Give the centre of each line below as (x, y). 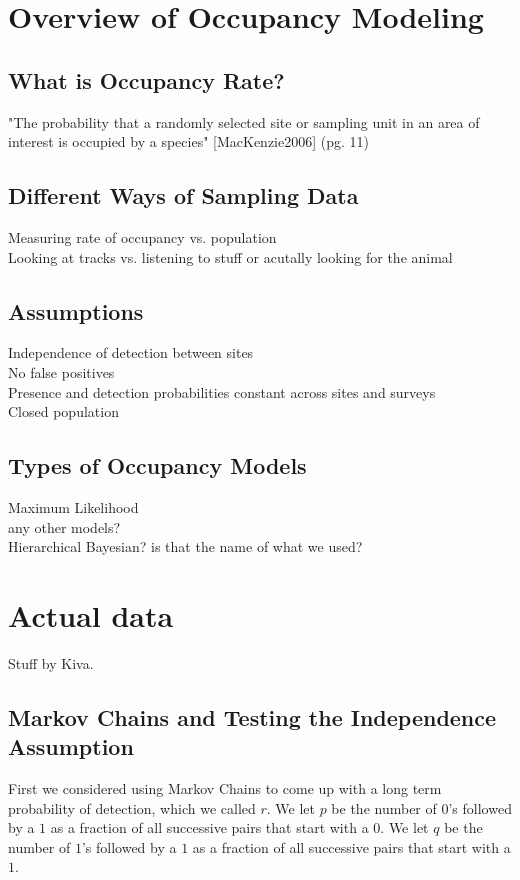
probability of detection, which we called (132, 807)
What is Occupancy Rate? (146, 79)
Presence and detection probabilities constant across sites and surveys (222, 391)
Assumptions (76, 310)
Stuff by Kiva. (51, 662)
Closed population (63, 411)
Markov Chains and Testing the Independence (252, 716)
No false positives (61, 371)
